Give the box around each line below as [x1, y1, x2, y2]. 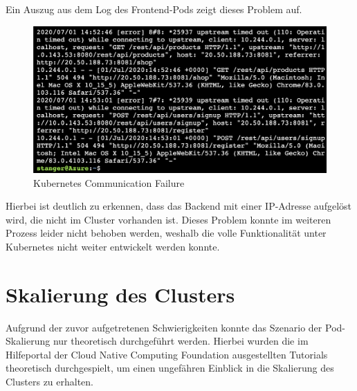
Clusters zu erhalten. [6, 374, 94, 389]
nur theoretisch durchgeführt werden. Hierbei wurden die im [53, 334, 309, 348]
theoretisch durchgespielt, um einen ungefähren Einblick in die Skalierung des [6, 361, 334, 375]
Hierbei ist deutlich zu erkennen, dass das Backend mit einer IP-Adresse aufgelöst [6, 199, 351, 213]
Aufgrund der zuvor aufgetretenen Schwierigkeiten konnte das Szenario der [6, 320, 322, 334]
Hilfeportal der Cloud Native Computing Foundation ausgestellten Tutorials [6, 347, 328, 361]
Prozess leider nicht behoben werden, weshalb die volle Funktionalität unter [6, 226, 327, 240]
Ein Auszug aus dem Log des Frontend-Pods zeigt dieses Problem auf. [6, 2, 302, 16]
